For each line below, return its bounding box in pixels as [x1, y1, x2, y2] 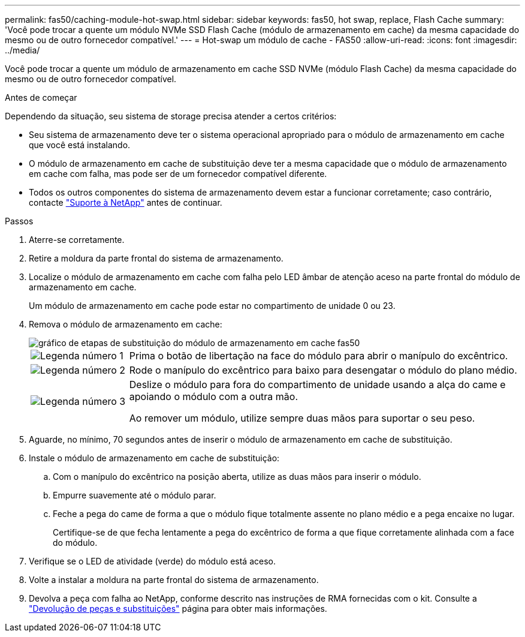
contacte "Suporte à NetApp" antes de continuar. [29, 197, 222, 208]
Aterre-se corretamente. [29, 235, 125, 245]
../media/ [5, 45, 40, 55]
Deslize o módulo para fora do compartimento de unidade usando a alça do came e [129, 378, 506, 390]
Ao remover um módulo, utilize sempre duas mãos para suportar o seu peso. [129, 412, 475, 424]
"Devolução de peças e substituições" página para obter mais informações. [29, 603, 327, 614]
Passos [5, 216, 34, 226]
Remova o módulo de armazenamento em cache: [29, 319, 222, 329]
